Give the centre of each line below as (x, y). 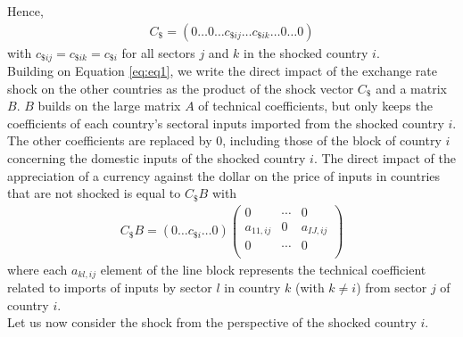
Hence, (25, 11)
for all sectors (158, 52)
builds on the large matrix (109, 106)
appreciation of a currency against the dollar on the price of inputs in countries (224, 175)
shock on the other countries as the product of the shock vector (181, 88)
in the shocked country (306, 52)
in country (252, 287)
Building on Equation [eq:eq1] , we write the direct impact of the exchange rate (222, 71)
